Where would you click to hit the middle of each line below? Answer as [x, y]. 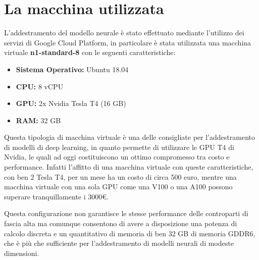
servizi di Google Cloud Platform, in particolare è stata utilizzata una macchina [128, 42]
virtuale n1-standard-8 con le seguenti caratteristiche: [90, 52]
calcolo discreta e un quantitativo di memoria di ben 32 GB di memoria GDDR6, [130, 233]
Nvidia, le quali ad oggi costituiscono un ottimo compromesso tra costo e [117, 157]
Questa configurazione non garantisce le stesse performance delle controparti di [126, 213]
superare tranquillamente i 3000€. [56, 196]
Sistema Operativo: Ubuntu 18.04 [72, 69]
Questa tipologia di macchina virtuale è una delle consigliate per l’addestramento [129, 137]
